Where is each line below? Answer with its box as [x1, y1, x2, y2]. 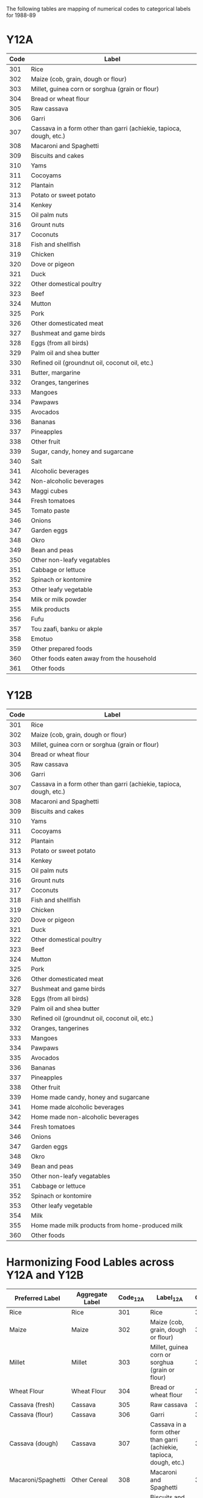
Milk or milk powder [31, 595, 87, 603]
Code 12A [118, 1294, 145, 1303]
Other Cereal [71, 1476, 108, 1484]
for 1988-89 [6, 12, 36, 19]
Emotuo [31, 634, 53, 643]
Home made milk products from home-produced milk [31, 1221, 183, 1229]
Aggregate [76, 1290, 108, 1298]
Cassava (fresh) [9, 1400, 55, 1409]
